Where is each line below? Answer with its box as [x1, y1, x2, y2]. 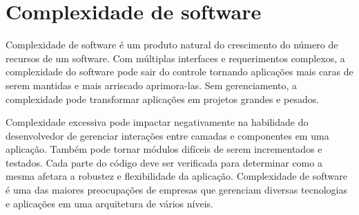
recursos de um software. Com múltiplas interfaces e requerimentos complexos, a [6, 50, 345, 65]
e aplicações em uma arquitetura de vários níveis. [6, 196, 213, 210]
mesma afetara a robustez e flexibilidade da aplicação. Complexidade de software [6, 169, 347, 183]
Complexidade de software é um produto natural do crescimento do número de [6, 37, 338, 52]
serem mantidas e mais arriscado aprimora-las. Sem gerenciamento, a [6, 77, 298, 92]
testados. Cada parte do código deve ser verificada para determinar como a [6, 155, 322, 169]
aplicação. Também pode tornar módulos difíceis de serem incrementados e [6, 142, 322, 156]
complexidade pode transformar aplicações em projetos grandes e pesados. [6, 91, 320, 106]
